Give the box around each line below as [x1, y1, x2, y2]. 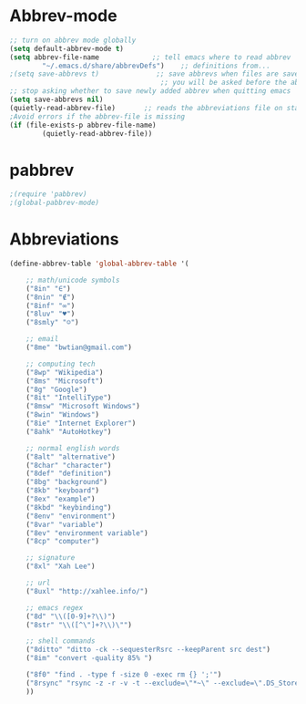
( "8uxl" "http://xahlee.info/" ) [25, 586, 148, 595]
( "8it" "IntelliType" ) [25, 393, 112, 402]
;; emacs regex [25, 603, 84, 612]
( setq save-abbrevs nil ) [9, 95, 104, 105]
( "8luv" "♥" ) [25, 309, 76, 319]
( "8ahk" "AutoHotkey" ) [25, 427, 112, 436]
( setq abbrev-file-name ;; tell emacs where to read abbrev [9, 52, 291, 62]
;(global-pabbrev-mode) [9, 198, 100, 208]
